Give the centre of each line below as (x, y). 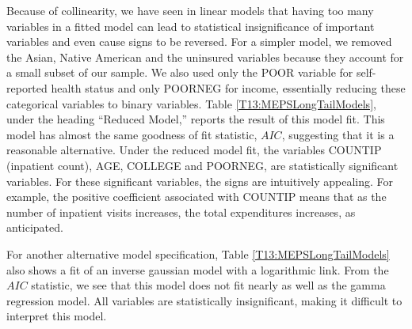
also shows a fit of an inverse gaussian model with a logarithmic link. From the (198, 269)
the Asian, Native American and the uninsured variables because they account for (205, 57)
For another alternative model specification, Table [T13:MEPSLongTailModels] (198, 253)
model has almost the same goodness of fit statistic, (132, 134)
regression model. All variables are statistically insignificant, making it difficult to (204, 300)
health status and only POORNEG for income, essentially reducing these (228, 87)
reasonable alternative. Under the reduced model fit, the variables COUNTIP (194, 150)
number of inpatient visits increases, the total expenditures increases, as (181, 212)
